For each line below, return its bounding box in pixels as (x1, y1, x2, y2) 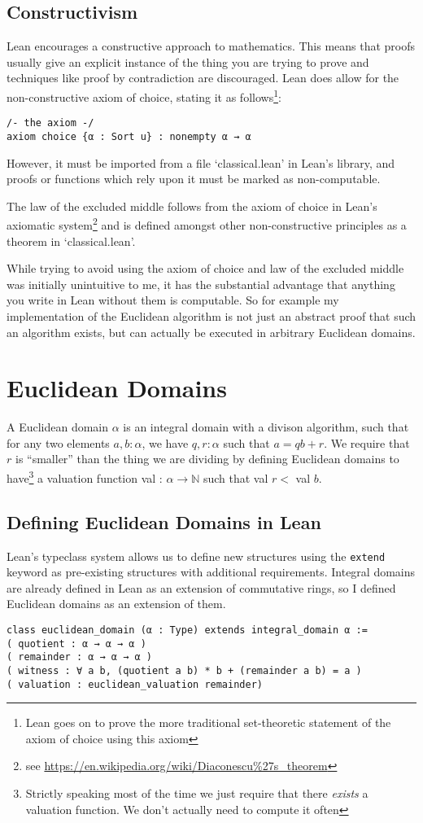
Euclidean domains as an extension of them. (7, 595, 226, 612)
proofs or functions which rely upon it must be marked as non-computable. (7, 170, 381, 187)
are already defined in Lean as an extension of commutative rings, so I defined (7, 579, 396, 596)
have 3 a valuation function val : (7, 467, 163, 486)
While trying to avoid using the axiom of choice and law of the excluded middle (7, 260, 404, 277)
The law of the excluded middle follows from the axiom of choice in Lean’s (7, 197, 377, 214)
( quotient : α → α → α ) (7, 637, 146, 650)
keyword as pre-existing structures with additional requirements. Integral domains (7, 563, 416, 580)
